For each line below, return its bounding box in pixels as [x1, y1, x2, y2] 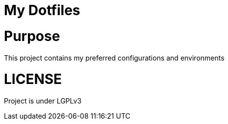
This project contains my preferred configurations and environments [4, 53, 225, 62]
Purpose [4, 27, 60, 44]
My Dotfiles [4, 2, 80, 19]
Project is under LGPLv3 [4, 97, 82, 105]
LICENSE [4, 71, 62, 88]
